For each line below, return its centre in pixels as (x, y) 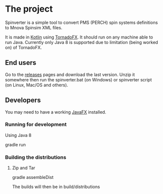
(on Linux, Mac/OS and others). (37, 85)
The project (29, 9)
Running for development (36, 124)
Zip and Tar (24, 168)
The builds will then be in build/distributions (56, 187)
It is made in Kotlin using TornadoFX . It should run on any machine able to (79, 37)
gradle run (15, 144)
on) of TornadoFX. (23, 47)
